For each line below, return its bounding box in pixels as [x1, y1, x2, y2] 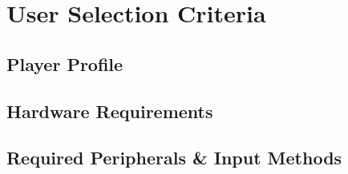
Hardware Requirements [6, 98, 213, 123]
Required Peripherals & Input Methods [6, 145, 342, 170]
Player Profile [6, 51, 123, 76]
